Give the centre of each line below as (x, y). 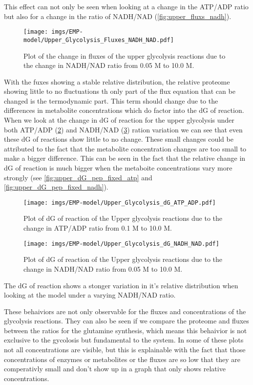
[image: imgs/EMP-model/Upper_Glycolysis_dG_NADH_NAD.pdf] (121, 244)
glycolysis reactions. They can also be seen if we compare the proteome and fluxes (126, 321)
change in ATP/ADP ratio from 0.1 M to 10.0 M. (98, 228)
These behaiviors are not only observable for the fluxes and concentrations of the (125, 311)
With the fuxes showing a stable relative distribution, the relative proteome (117, 81)
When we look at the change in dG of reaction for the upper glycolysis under (119, 120)
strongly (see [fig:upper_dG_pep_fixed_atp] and (78, 177)
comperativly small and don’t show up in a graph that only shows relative (115, 369)
